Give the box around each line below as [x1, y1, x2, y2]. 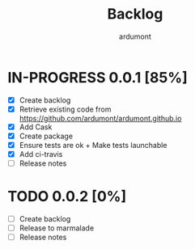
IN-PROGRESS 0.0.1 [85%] [7, 68, 188, 87]
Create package [19, 131, 74, 141]
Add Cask [19, 122, 53, 132]
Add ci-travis [19, 150, 63, 158]
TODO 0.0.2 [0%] [7, 188, 127, 206]
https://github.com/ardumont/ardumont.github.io [19, 113, 182, 123]
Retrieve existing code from [19, 104, 112, 114]
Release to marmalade [19, 223, 95, 233]
